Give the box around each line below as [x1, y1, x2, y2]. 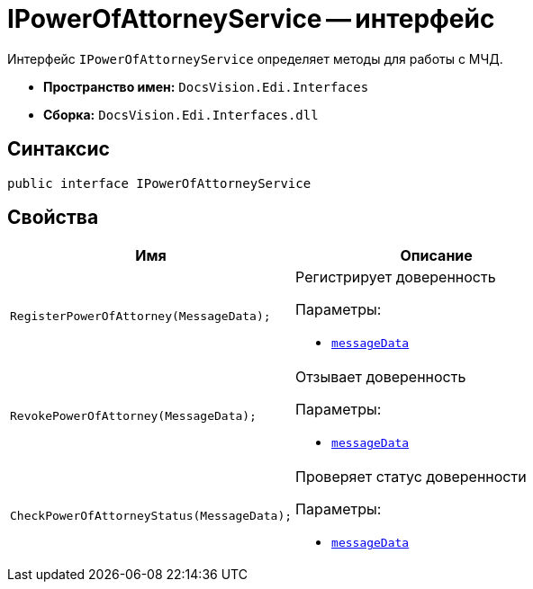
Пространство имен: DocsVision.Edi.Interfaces [43, 78, 369, 94]
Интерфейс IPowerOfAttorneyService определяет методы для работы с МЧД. [7, 50, 503, 67]
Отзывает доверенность [295, 368, 466, 387]
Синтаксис [7, 138, 110, 161]
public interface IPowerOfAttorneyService [7, 175, 312, 191]
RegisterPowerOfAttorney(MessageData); [10, 309, 271, 324]
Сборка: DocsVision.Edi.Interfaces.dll [43, 106, 319, 122]
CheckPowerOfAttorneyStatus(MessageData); [10, 509, 293, 523]
